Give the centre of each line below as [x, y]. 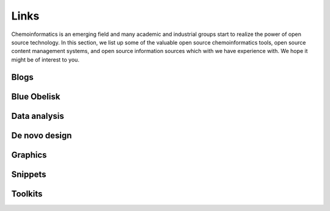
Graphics [29, 155]
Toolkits [27, 194]
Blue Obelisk [36, 97]
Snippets [29, 174]
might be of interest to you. [45, 59]
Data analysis [38, 116]
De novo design [42, 135]
